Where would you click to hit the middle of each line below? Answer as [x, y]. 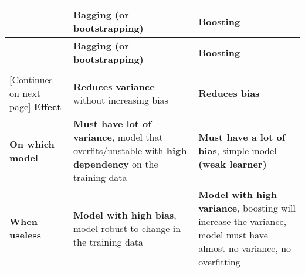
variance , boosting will [247, 208]
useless [25, 235]
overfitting [219, 262]
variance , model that [118, 137]
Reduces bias [229, 93]
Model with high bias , [125, 214]
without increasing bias [121, 100]
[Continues [31, 79]
